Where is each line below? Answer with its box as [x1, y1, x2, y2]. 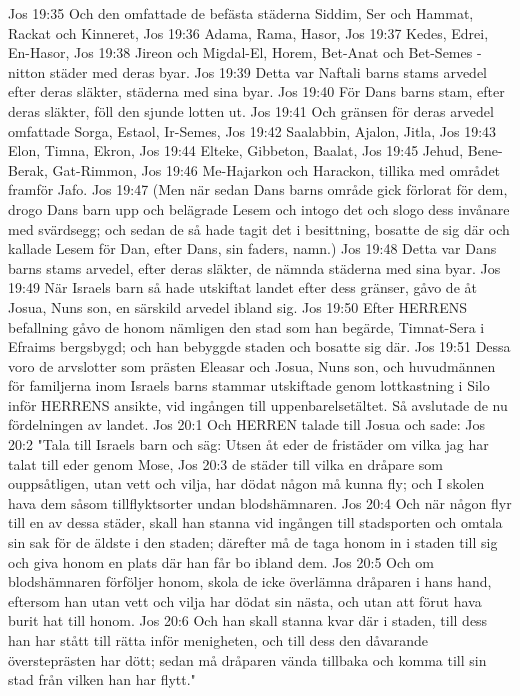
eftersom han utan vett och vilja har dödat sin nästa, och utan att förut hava [8, 590, 482, 611]
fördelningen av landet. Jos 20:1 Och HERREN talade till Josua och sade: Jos [8, 414, 485, 435]
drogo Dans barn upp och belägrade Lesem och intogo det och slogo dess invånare [8, 198, 510, 219]
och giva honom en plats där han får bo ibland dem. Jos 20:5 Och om [8, 551, 434, 572]
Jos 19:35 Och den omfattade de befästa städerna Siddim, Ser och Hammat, [8, 3, 474, 23]
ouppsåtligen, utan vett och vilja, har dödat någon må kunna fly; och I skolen [8, 473, 485, 494]
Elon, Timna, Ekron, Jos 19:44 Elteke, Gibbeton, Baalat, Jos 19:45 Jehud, [8, 140, 464, 161]
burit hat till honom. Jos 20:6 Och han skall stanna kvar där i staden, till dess [8, 610, 488, 631]
